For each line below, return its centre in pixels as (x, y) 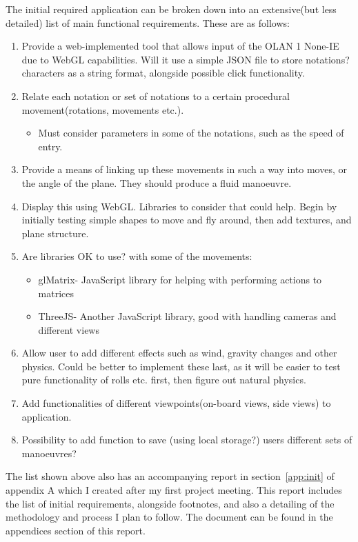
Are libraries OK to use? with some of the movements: (137, 256)
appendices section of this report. (76, 530)
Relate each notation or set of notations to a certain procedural (156, 96)
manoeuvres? (49, 453)
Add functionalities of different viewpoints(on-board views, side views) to (176, 403)
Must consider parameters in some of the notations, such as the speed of (191, 133)
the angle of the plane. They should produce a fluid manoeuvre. (157, 182)
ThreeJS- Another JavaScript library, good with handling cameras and (187, 316)
